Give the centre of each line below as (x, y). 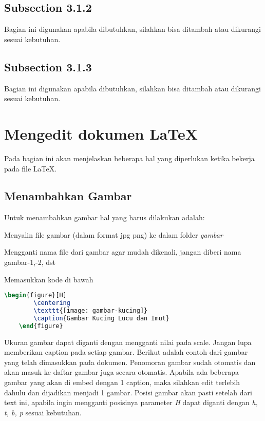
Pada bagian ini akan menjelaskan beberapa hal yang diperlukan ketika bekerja (129, 158)
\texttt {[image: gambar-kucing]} (91, 311)
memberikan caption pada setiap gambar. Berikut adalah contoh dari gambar (126, 352)
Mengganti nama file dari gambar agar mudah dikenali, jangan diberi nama (123, 252)
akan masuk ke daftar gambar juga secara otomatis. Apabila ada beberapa (121, 372)
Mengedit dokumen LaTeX (101, 133)
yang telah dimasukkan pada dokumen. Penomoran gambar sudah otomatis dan (130, 362)
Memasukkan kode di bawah (49, 279)
